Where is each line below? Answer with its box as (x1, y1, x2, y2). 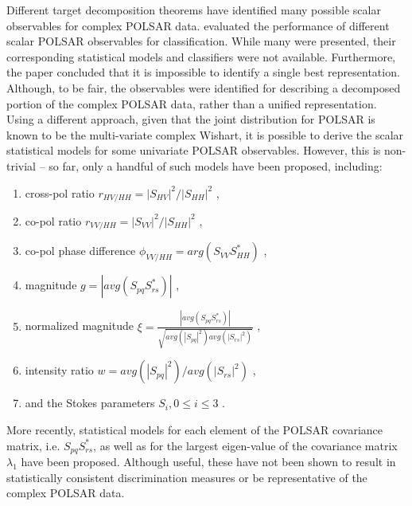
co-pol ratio (25, 212, 82, 229)
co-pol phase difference (25, 242, 136, 259)
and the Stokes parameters (25, 394, 155, 411)
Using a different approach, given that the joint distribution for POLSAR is (6, 111, 375, 127)
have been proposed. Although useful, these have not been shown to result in (21, 453, 396, 470)
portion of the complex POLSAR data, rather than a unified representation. (6, 95, 377, 112)
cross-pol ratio (25, 184, 95, 201)
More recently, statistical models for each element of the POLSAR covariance (6, 422, 383, 438)
